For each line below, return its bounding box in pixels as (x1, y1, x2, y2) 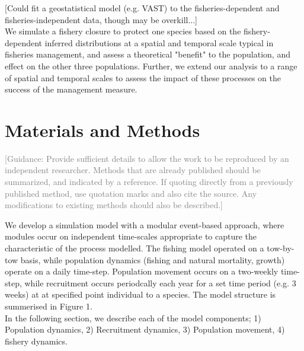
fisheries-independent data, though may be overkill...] (5, 13, 197, 25)
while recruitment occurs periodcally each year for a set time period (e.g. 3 (24, 276, 296, 289)
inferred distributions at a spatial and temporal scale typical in (44, 36, 274, 49)
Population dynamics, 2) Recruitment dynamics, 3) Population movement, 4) (5, 323, 285, 336)
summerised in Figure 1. (5, 300, 92, 312)
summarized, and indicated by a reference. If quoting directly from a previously (5, 175, 293, 188)
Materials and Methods (5, 117, 200, 142)
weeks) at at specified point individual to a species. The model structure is (5, 288, 276, 301)
